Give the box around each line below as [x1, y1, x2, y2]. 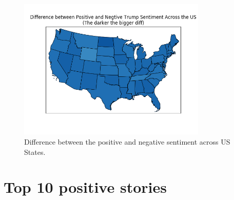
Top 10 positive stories [4, 176, 167, 197]
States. [24, 146, 46, 157]
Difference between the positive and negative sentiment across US [24, 136, 230, 147]
